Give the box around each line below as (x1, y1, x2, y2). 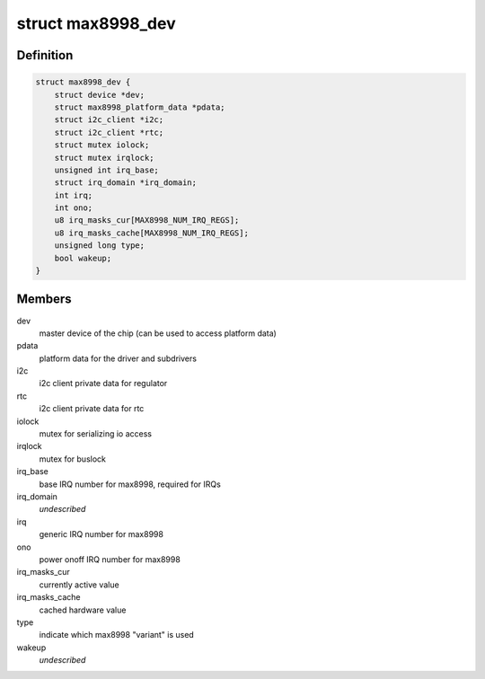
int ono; (54, 203, 93, 213)
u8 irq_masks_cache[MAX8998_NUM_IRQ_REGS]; (54, 227, 249, 238)
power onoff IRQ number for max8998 (39, 553, 181, 565)
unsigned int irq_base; (54, 164, 159, 175)
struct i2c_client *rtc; (54, 127, 164, 137)
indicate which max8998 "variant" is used (39, 630, 195, 640)
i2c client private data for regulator (39, 378, 168, 389)
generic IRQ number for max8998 (39, 529, 163, 540)
